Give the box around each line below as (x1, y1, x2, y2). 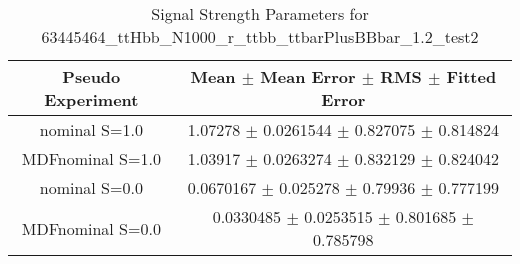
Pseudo (62, 65, 121, 88)
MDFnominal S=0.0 (21, 216, 161, 240)
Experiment (44, 88, 139, 111)
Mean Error (260, 65, 356, 88)
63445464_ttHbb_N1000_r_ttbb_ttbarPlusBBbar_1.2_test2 (41, 25, 479, 48)
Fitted (446, 65, 497, 88)
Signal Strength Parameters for (151, 2, 369, 25)
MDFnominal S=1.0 (21, 147, 161, 170)
